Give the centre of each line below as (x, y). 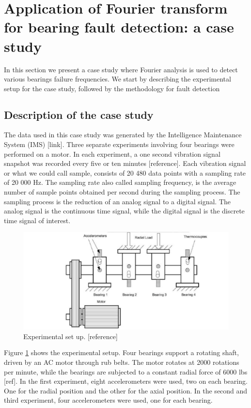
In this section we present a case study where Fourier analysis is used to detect (121, 69)
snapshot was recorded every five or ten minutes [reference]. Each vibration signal (125, 163)
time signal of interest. (37, 220)
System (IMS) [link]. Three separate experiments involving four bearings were (119, 144)
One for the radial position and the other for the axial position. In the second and (126, 390)
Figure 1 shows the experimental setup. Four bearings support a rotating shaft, (121, 352)
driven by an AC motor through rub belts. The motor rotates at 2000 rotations (122, 362)
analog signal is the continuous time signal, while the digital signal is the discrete (124, 211)
